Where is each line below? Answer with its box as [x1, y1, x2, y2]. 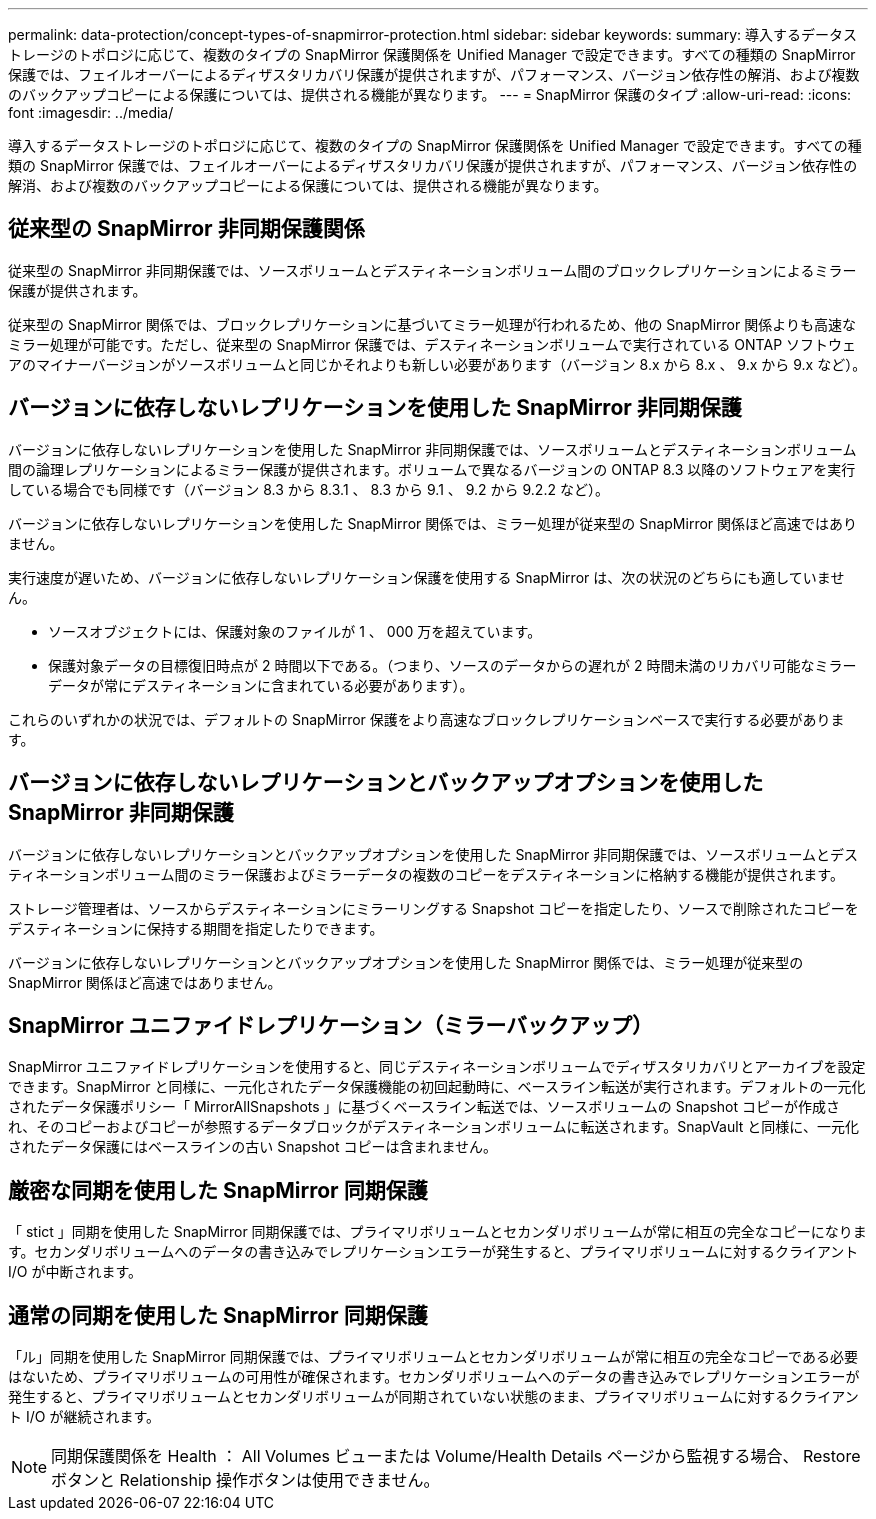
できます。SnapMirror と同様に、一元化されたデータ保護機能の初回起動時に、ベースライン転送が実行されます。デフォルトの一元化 [8, 1078, 866, 1096]
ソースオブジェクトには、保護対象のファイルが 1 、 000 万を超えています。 [48, 622, 542, 640]
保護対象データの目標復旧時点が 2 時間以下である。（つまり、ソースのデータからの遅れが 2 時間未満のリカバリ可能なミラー [48, 656, 857, 674]
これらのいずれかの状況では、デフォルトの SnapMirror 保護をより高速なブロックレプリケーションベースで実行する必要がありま [8, 710, 845, 728]
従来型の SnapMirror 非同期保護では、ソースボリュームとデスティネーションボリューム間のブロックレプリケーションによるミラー [8, 261, 857, 279]
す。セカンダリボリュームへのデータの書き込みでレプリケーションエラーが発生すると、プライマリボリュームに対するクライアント [8, 1243, 859, 1261]
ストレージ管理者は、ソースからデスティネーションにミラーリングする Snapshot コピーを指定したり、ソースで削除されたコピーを [8, 899, 859, 917]
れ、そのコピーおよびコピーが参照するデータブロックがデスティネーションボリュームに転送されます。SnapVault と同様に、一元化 [8, 1118, 859, 1136]
